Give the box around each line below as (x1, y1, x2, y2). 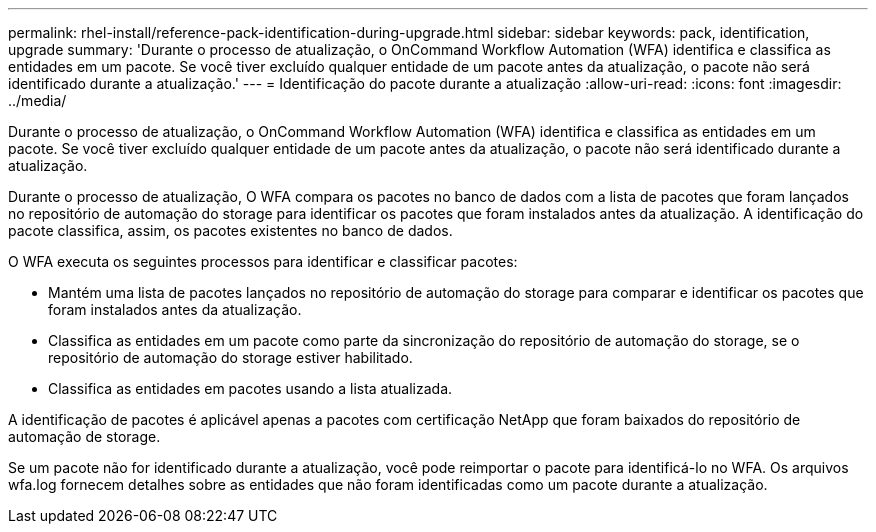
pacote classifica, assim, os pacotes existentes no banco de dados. (8, 222, 453, 239)
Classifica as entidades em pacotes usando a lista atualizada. (48, 380, 453, 397)
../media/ (8, 92, 67, 109)
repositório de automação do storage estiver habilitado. (48, 349, 413, 366)
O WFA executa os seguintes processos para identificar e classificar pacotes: (8, 253, 518, 270)
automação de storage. (8, 428, 161, 445)
